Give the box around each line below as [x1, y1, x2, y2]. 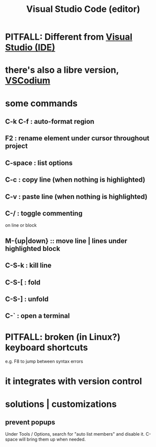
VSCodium [5, 75, 51, 86]
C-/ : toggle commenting [5, 209, 83, 217]
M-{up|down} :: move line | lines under [5, 237, 128, 245]
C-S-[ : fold [5, 278, 41, 287]
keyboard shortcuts [5, 342, 88, 353]
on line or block [5, 222, 37, 228]
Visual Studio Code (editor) [26, 3, 140, 15]
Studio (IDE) [5, 42, 55, 53]
